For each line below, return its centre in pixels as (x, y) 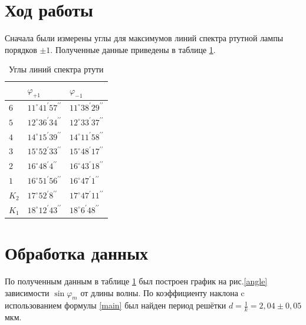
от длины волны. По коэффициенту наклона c (162, 292)
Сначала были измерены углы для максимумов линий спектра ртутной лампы (144, 38)
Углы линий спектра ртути (56, 69)
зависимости (27, 292)
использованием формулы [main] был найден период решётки (116, 305)
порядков (21, 49)
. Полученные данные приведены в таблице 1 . (133, 49)
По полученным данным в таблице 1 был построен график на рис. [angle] (136, 281)
